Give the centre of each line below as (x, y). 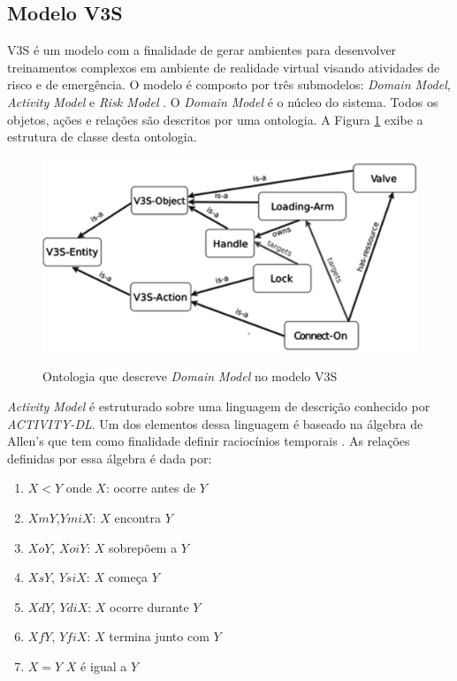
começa (128, 577)
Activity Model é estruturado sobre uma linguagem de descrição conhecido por (219, 406)
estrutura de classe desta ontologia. (102, 137)
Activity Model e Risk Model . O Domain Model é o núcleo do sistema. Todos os (223, 101)
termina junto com (159, 636)
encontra (137, 517)
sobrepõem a (143, 547)
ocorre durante (149, 606)
